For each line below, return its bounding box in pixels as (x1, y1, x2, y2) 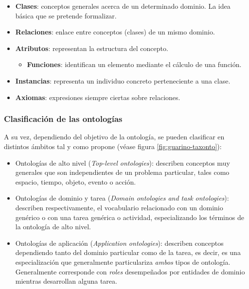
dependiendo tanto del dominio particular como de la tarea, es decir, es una (15, 247, 241, 257)
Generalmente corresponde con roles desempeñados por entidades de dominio (15, 266, 245, 276)
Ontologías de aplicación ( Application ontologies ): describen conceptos (15, 238, 224, 248)
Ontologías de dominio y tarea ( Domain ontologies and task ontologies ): (15, 193, 229, 203)
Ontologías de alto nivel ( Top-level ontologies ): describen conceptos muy (15, 157, 230, 168)
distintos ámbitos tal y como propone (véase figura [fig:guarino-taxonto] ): (4, 141, 222, 151)
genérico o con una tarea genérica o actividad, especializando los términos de (15, 212, 244, 222)
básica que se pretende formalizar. (15, 10, 117, 20)
